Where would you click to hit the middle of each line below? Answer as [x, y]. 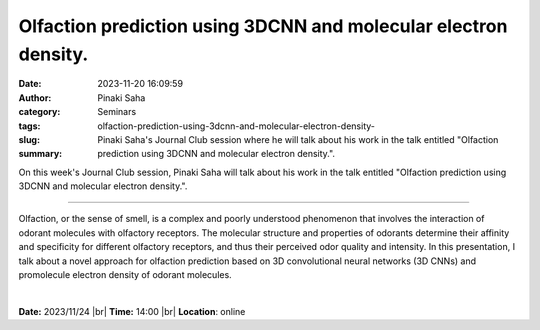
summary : [40, 154]
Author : [35, 97]
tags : [29, 126]
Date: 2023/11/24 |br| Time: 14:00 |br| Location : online [132, 311]
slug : [29, 139]
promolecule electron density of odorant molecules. [125, 275]
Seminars [117, 112]
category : [39, 112]
